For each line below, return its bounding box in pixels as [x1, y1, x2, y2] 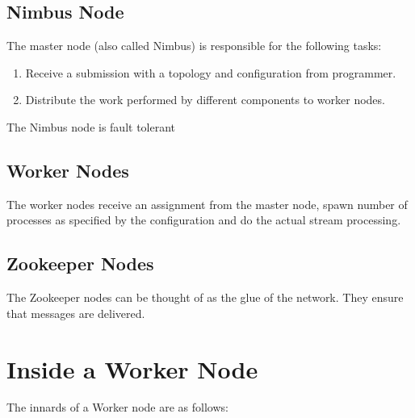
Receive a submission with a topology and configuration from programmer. [25, 64, 396, 81]
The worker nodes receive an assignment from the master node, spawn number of [6, 195, 408, 212]
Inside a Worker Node [6, 352, 258, 385]
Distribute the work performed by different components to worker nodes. [25, 91, 385, 108]
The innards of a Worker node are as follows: [6, 399, 228, 416]
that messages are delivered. [6, 304, 145, 321]
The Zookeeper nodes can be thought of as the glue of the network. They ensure [6, 289, 404, 306]
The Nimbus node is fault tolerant [6, 118, 176, 135]
